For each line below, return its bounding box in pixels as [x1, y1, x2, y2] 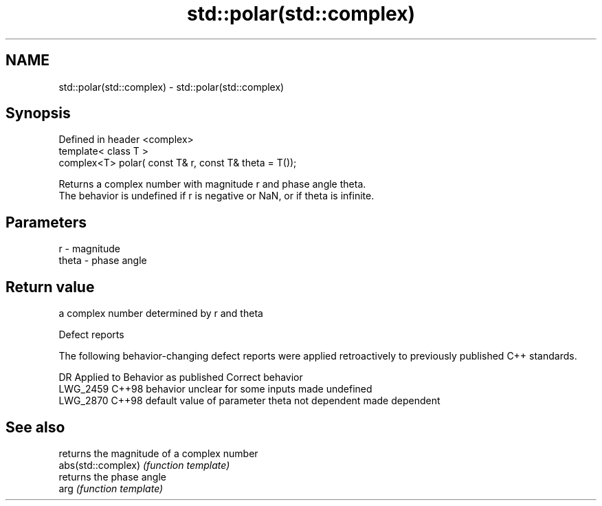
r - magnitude [58, 243, 120, 255]
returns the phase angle [58, 470, 166, 483]
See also [5, 418, 65, 436]
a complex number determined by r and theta [58, 307, 263, 320]
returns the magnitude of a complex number [58, 447, 258, 459]
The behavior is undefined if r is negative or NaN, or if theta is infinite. [58, 190, 375, 202]
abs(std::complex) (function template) [58, 459, 230, 471]
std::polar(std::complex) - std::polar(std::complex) [58, 80, 285, 93]
